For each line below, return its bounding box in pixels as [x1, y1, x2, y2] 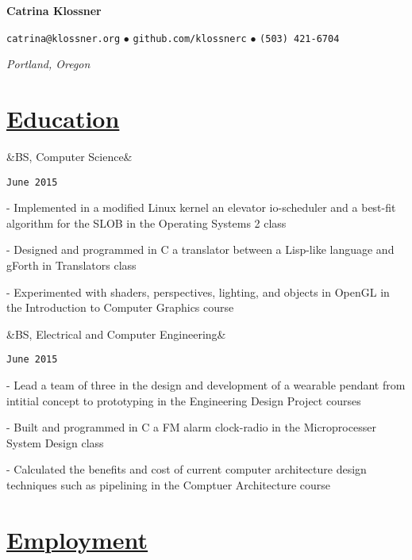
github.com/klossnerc [133, 33, 247, 44]
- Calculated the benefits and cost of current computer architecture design [6, 461, 367, 478]
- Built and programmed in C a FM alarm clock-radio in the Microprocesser [6, 419, 376, 435]
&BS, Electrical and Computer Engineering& [6, 325, 226, 342]
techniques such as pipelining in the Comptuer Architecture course [6, 477, 331, 493]
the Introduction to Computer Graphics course [6, 299, 234, 316]
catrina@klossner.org [6, 33, 121, 44]
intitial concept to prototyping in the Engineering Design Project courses [6, 392, 361, 408]
